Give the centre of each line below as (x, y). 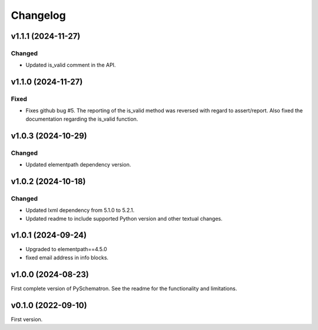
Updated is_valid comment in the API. (71, 65)
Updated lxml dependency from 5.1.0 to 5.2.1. (80, 210)
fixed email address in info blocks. (67, 257)
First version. (27, 319)
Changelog (38, 15)
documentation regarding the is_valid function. (82, 119)
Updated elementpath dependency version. (78, 165)
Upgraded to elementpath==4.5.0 (66, 249)
